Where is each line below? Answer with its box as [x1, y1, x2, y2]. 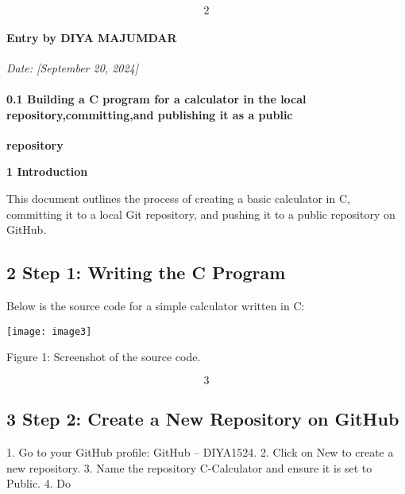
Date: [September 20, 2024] [6, 59, 139, 76]
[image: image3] [6, 325, 92, 337]
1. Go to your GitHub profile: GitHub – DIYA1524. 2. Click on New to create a [6, 444, 394, 460]
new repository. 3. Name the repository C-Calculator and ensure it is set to [6, 459, 372, 476]
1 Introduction [6, 163, 88, 180]
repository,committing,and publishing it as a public [6, 106, 293, 123]
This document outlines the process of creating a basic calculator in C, [6, 189, 350, 206]
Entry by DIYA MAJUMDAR [6, 29, 177, 45]
